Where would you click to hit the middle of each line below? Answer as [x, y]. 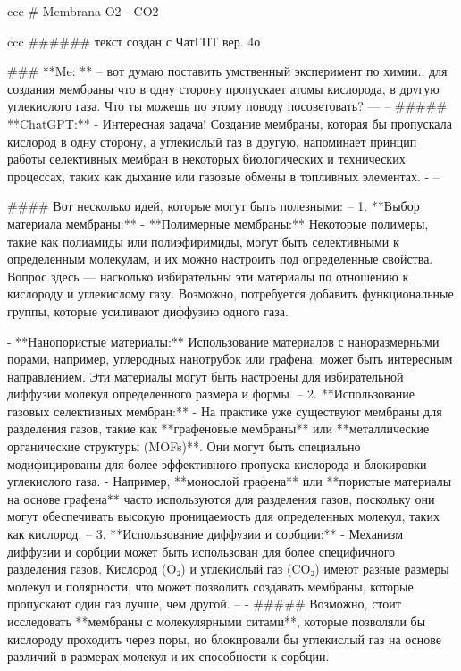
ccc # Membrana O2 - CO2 [83, 11]
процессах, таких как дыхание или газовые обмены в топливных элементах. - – [223, 176]
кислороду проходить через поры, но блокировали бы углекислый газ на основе [225, 638]
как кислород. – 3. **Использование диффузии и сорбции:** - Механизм [205, 534]
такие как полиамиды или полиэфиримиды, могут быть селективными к [203, 241]
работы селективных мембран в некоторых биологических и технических [206, 159]
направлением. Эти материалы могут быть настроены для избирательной [205, 376]
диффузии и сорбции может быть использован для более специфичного [201, 551]
